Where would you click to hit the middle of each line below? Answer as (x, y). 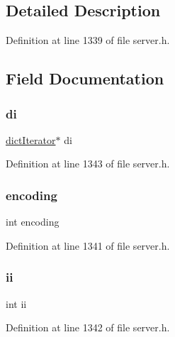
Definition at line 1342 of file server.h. (88, 327)
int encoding (33, 222)
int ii (16, 303)
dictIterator (31, 139)
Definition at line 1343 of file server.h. (88, 164)
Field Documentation (85, 78)
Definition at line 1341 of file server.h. (88, 245)
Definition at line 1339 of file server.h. (88, 40)
